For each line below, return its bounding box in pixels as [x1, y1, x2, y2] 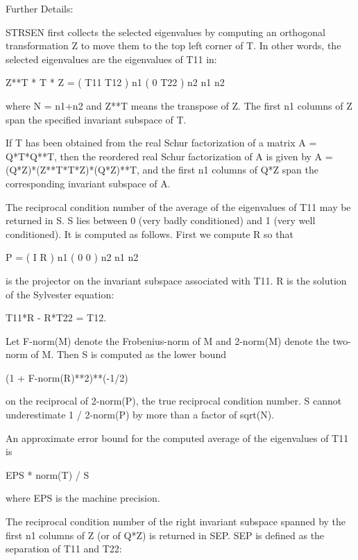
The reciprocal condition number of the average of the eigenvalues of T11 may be [6, 199, 351, 214]
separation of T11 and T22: [6, 541, 122, 556]
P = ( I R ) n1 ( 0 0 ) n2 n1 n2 [6, 250, 139, 264]
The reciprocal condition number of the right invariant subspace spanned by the [6, 514, 346, 529]
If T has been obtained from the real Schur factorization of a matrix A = [6, 135, 317, 150]
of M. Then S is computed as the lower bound [31, 347, 226, 362]
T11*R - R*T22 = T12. [6, 310, 107, 325]
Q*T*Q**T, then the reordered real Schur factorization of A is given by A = [6, 149, 333, 163]
